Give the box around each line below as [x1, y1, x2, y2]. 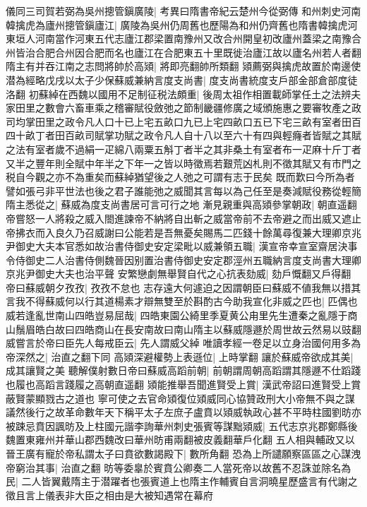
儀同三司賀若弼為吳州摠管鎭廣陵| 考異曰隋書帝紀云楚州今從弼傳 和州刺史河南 [6, 4, 361, 18]
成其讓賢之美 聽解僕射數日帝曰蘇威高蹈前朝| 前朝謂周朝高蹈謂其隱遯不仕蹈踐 [6, 363, 361, 378]
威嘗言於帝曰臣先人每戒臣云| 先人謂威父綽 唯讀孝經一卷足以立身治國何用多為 [6, 335, 361, 350]
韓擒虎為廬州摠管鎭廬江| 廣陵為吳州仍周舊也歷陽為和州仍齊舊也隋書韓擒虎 [6, 17, 348, 32]
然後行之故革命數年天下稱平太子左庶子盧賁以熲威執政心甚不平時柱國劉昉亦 [15, 405, 361, 419]
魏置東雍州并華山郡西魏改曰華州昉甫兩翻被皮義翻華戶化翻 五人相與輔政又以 [6, 432, 355, 447]
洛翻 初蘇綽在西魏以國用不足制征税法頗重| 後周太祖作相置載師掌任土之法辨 [6, 86, 351, 101]
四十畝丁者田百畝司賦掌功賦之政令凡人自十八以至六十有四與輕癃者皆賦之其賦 [6, 128, 361, 143]
